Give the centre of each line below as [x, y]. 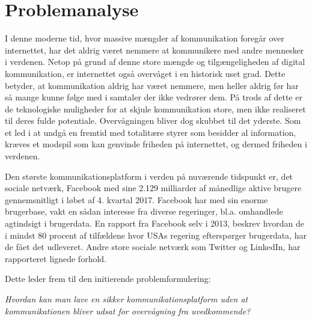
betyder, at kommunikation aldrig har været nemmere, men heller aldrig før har [152, 85]
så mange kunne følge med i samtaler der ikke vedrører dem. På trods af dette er [154, 97]
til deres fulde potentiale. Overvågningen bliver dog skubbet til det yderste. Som [153, 121]
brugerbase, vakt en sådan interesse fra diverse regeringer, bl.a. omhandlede [144, 211]
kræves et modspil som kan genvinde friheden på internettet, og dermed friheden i [156, 144]
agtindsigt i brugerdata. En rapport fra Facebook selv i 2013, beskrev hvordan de [154, 223]
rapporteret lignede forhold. [56, 258]
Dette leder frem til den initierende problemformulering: [108, 279]
